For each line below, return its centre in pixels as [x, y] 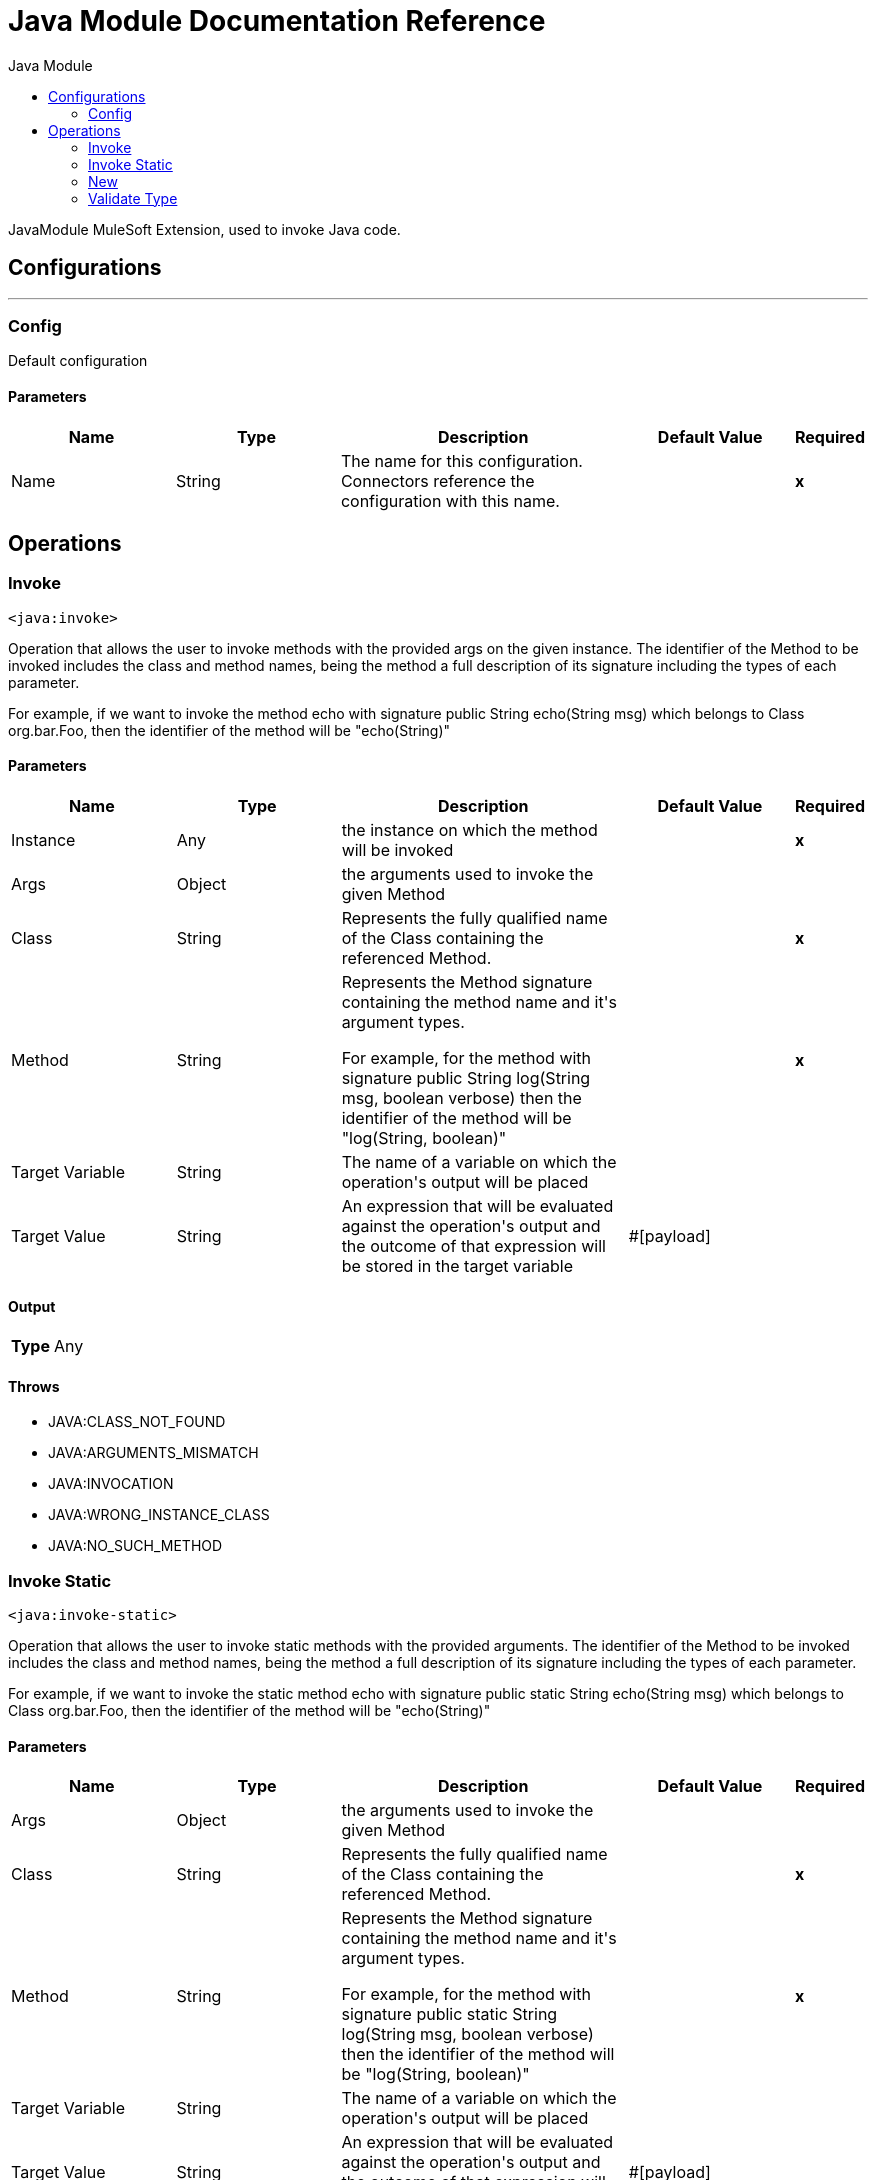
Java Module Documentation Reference [277, 21]
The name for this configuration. [461, 460]
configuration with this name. [450, 500]
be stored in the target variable [457, 1266]
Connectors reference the [437, 480]
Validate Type [133, 198]
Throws [34, 1386]
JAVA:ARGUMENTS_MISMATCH [153, 1453]
